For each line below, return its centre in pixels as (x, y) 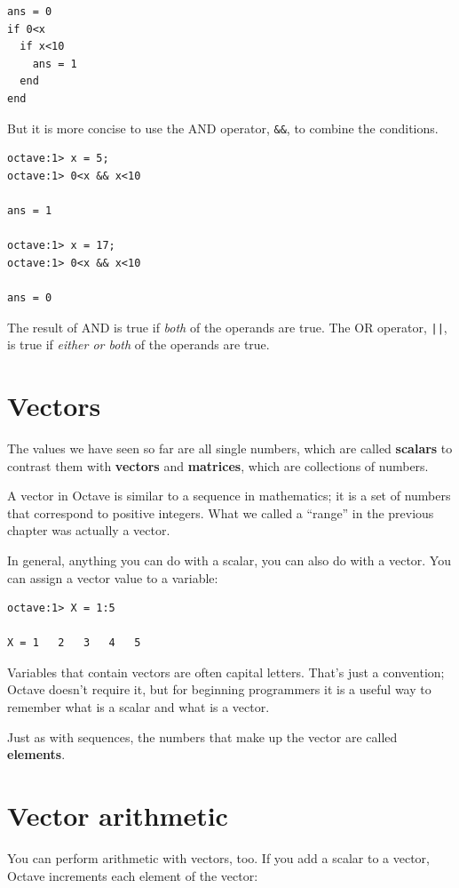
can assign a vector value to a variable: (113, 577)
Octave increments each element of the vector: (133, 875)
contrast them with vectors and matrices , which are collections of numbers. (218, 465)
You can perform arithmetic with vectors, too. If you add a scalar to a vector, (218, 857)
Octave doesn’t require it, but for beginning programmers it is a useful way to (219, 689)
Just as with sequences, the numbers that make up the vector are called (202, 736)
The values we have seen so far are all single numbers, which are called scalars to (230, 448)
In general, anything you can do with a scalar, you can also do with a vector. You (229, 560)
